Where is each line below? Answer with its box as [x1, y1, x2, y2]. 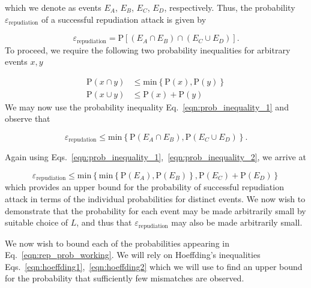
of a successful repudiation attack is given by [41, 13, 207, 25]
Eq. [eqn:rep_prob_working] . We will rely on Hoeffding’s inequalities [5, 248, 261, 261]
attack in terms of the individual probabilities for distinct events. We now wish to [5, 193, 306, 205]
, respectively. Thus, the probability [164, 1, 295, 13]
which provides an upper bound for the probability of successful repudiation [5, 181, 284, 193]
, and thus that [76, 216, 132, 229]
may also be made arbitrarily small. [171, 216, 303, 229]
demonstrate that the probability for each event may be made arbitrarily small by [5, 204, 306, 217]
